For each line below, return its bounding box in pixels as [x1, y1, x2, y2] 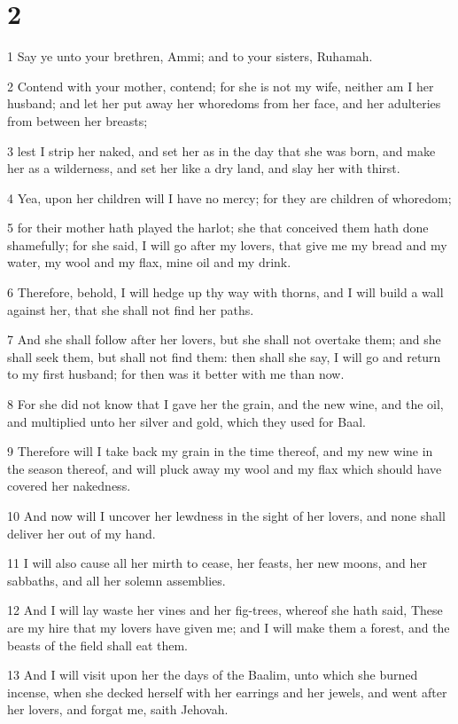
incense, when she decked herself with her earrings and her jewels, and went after [7, 682, 447, 701]
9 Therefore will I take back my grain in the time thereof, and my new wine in [7, 442, 433, 460]
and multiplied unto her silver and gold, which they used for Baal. [7, 412, 366, 430]
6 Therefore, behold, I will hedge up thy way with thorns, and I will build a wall [7, 283, 444, 302]
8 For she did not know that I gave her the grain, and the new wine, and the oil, [7, 395, 444, 413]
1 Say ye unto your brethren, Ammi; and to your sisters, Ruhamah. [7, 47, 373, 66]
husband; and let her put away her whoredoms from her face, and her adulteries [7, 94, 441, 113]
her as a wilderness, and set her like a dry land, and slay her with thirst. [7, 159, 400, 177]
